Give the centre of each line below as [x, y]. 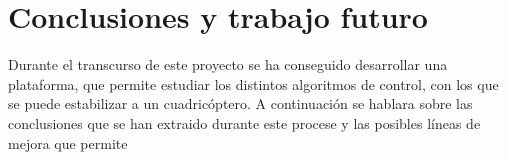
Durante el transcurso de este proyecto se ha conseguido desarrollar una [228, 64]
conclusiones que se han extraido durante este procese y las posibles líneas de [244, 122]
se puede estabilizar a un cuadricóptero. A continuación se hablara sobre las [240, 103]
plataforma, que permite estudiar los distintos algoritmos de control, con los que [253, 83]
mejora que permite [68, 142]
